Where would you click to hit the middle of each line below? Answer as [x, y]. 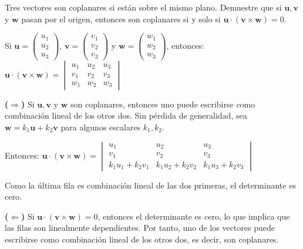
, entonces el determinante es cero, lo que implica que [194, 216]
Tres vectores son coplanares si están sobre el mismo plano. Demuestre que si [143, 7]
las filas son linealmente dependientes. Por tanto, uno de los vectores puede [140, 228]
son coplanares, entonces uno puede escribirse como [163, 104]
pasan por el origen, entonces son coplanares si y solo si [121, 18]
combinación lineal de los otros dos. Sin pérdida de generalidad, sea [126, 115]
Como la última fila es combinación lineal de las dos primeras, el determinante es [150, 185]
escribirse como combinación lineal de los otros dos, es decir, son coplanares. [142, 239]
